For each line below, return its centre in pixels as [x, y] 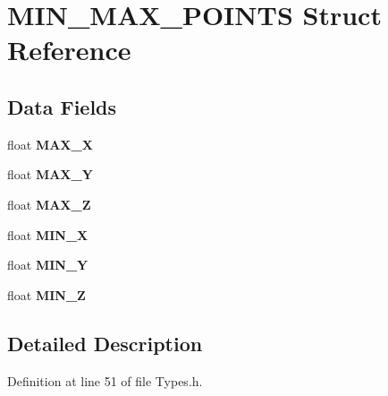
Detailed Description [105, 343]
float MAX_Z [49, 204]
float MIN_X [48, 234]
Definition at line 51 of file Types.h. [105, 380]
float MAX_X [50, 144]
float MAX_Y [50, 174]
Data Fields [62, 106]
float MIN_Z [46, 294]
